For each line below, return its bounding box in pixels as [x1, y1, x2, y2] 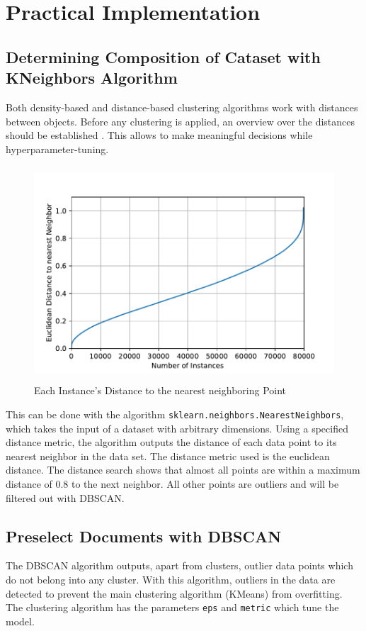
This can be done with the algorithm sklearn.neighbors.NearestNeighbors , [6, 406, 344, 421]
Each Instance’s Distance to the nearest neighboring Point [34, 383, 287, 398]
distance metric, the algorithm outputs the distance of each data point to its [6, 435, 337, 449]
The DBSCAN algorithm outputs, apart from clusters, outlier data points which [6, 558, 353, 573]
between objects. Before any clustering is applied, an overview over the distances [6, 113, 355, 128]
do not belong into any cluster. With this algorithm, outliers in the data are [6, 571, 336, 586]
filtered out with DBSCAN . [6, 490, 125, 505]
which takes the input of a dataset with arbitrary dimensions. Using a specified [6, 420, 348, 435]
